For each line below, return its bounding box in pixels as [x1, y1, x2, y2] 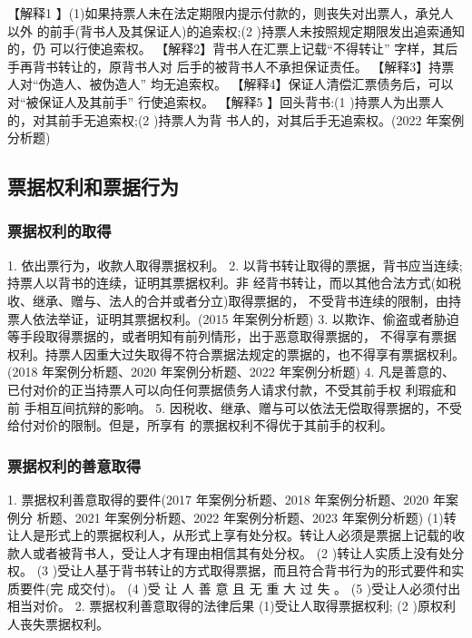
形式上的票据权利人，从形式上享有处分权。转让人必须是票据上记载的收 [44, 525, 465, 545]
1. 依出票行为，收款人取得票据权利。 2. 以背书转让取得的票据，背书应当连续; [7, 255, 463, 274]
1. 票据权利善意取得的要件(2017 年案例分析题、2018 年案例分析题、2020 [7, 489, 429, 508]
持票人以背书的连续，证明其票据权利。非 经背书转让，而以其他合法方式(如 [7, 273, 449, 292]
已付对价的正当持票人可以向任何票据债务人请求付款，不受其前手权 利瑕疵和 [7, 379, 457, 398]
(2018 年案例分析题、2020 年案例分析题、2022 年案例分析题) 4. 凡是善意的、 [7, 362, 456, 381]
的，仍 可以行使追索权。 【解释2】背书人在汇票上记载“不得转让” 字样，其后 [7, 39, 458, 58]
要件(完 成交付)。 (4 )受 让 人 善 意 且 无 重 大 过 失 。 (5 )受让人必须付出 [19, 578, 461, 597]
